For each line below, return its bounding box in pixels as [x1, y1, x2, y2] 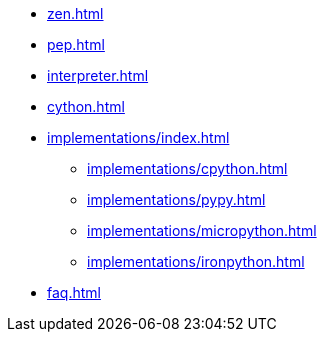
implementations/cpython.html [87, 160, 288, 177]
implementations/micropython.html [87, 222, 317, 239]
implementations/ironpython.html [87, 253, 305, 270]
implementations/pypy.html [87, 191, 266, 208]
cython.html [47, 98, 125, 115]
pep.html [47, 36, 105, 53]
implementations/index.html [47, 129, 230, 146]
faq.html [47, 284, 101, 301]
